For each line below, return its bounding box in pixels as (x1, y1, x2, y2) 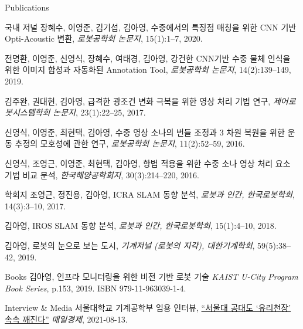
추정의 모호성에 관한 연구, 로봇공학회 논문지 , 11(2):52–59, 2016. (15, 137, 245, 150)
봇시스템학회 (5, 106, 50, 118)
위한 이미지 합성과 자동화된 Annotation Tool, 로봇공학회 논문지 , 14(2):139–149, (5, 63, 291, 76)
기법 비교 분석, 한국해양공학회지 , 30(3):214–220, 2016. (5, 168, 200, 181)
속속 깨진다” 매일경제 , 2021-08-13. (5, 313, 128, 325)
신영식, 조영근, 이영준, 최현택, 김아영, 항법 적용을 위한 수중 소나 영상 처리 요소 (5, 157, 291, 169)
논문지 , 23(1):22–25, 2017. (53, 106, 146, 118)
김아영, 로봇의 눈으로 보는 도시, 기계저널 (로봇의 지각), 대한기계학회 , (5, 239, 255, 251)
